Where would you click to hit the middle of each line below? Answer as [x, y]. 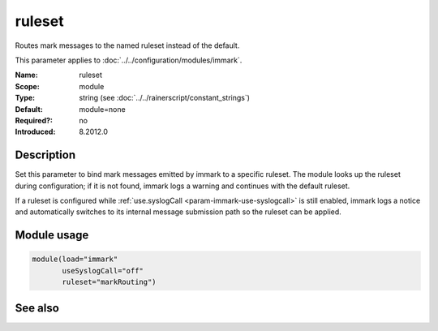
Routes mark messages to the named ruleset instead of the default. [127, 45]
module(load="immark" [75, 259]
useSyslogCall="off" [103, 271]
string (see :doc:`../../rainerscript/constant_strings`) [165, 98]
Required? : [34, 120]
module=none [102, 109]
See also [37, 308]
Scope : [27, 86]
